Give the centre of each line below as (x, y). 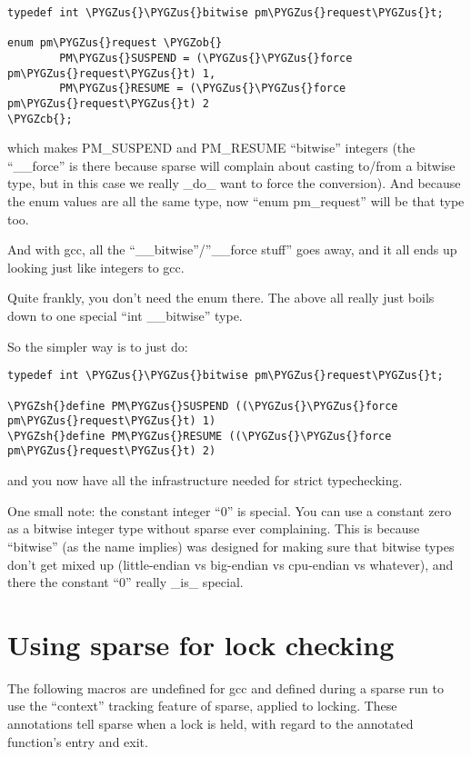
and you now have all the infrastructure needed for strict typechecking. (205, 480)
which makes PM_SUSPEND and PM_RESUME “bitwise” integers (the (211, 148)
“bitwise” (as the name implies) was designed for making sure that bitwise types (231, 546)
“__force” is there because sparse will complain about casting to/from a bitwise (231, 165)
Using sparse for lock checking (201, 644)
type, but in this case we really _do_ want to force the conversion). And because (234, 183)
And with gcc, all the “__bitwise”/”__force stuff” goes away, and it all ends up (232, 249)
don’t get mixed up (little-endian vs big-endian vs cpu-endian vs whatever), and (230, 564)
